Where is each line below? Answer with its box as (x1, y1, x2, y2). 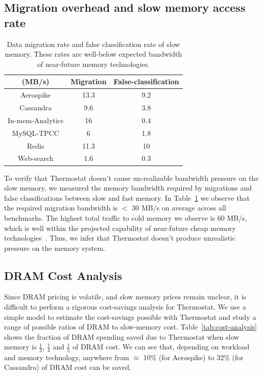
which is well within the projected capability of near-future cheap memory (4, 222, 236, 233)
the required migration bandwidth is (4, 202, 118, 213)
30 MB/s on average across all (132, 202, 226, 213)
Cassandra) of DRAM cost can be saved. (4, 362, 131, 372)
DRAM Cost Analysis (4, 267, 122, 283)
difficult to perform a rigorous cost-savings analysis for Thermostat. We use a (4, 301, 246, 312)
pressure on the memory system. (4, 242, 105, 253)
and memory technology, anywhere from (4, 351, 129, 362)
